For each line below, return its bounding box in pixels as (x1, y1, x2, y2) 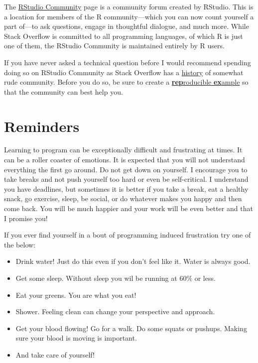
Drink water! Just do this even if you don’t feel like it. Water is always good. (15, 256, 251, 266)
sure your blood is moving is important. (15, 333, 137, 343)
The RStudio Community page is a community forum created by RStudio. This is (4, 1, 254, 11)
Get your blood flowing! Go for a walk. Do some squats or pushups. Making (15, 323, 247, 333)
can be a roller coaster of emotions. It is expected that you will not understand (4, 154, 245, 165)
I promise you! (4, 213, 48, 223)
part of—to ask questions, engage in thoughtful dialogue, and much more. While (4, 21, 249, 31)
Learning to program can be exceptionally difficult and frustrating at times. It (4, 144, 243, 155)
